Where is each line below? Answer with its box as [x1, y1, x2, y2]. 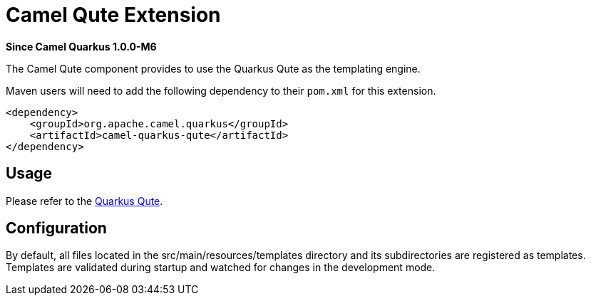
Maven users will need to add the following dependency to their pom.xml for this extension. [6, 84, 436, 97]
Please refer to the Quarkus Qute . [6, 194, 163, 207]
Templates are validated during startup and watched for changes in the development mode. [6, 261, 436, 274]
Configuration [6, 219, 107, 238]
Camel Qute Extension [6, 3, 221, 27]
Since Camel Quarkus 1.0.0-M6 [6, 40, 157, 53]
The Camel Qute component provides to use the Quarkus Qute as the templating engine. [6, 62, 421, 75]
